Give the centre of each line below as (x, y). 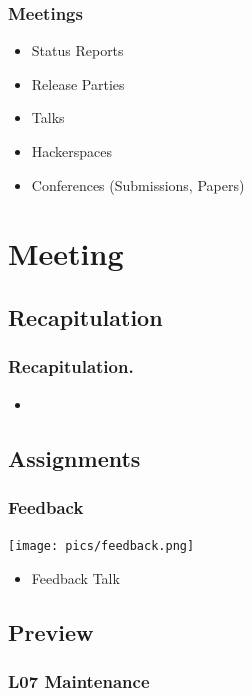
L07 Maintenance (79, 681)
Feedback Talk (75, 577)
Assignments (74, 457)
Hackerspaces (72, 151)
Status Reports (77, 50)
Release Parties (78, 83)
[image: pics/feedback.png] (101, 546)
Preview (51, 631)
